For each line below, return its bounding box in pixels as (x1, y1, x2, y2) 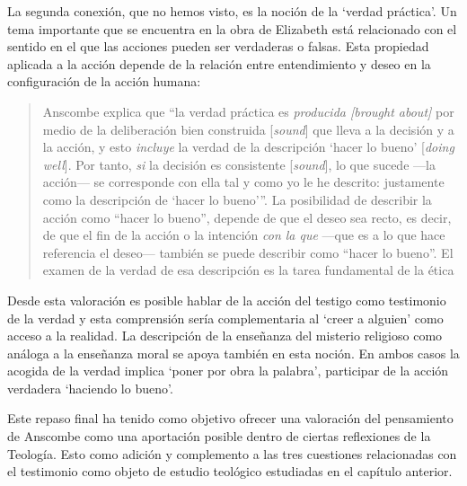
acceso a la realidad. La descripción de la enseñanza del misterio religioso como (7, 326, 443, 345)
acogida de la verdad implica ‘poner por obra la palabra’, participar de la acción (7, 361, 449, 380)
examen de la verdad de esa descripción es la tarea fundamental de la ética (42, 261, 454, 279)
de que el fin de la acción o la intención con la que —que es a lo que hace (42, 225, 445, 244)
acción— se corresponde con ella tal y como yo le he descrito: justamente (42, 172, 445, 191)
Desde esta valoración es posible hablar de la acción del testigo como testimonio (7, 290, 446, 309)
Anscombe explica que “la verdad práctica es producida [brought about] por (42, 102, 454, 120)
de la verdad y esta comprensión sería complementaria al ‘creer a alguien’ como (7, 308, 444, 327)
